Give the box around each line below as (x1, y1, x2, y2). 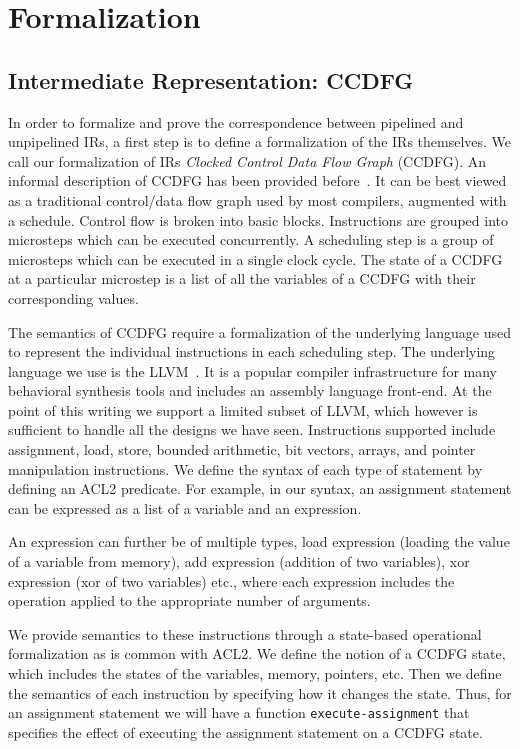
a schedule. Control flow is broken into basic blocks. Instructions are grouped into (8, 209, 508, 230)
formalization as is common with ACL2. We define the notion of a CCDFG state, (8, 643, 506, 664)
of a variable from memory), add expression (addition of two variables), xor (8, 551, 470, 572)
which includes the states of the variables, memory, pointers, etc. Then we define (8, 663, 502, 684)
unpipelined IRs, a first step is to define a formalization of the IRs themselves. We (8, 131, 512, 152)
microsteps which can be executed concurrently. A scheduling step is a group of (8, 229, 494, 250)
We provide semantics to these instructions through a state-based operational (8, 623, 482, 644)
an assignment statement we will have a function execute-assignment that (8, 702, 470, 723)
